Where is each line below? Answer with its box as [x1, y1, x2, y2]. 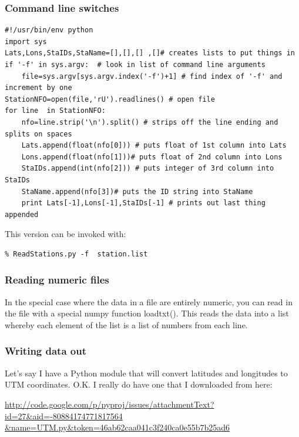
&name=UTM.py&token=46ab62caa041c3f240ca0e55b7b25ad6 [5, 421, 230, 433]
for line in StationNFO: [5, 106, 106, 115]
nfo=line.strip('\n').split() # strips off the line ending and [21, 118, 278, 126]
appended [5, 210, 39, 219]
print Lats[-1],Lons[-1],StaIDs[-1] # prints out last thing [21, 199, 266, 208]
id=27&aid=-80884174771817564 [5, 409, 123, 422]
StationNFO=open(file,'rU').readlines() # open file [5, 95, 215, 104]
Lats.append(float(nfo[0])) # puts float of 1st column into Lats [21, 141, 287, 150]
